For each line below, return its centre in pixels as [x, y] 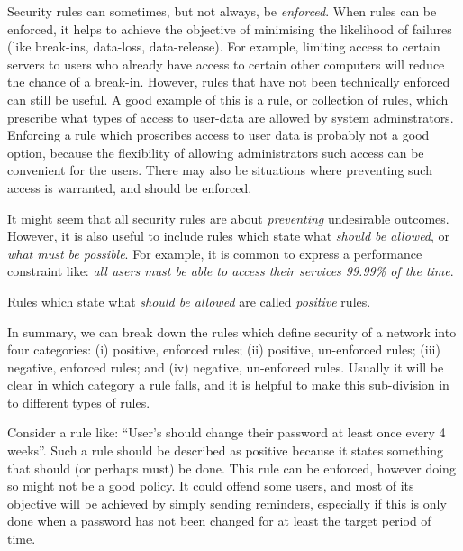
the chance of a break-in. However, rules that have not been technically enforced [229, 82]
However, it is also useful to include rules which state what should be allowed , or [229, 236]
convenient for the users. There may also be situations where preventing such [220, 170]
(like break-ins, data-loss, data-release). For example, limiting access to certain [224, 46]
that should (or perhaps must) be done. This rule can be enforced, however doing [231, 468]
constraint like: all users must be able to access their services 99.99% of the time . [231, 271]
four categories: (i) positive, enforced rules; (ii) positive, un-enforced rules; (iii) [224, 349]
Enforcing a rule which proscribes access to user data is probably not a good [218, 135]
